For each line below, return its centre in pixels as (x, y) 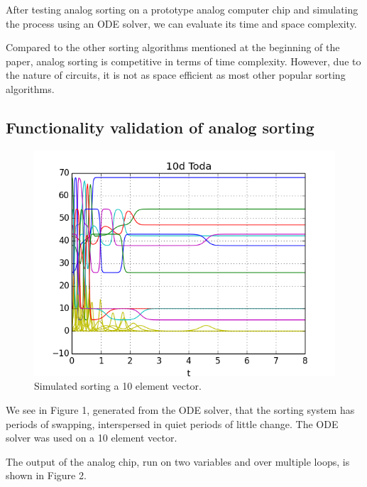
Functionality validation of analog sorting (160, 127)
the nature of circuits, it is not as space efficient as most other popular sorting (176, 75)
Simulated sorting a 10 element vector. (118, 386)
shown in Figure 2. (46, 475)
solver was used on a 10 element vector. (92, 438)
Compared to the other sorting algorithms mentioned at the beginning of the (173, 47)
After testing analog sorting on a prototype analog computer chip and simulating (182, 9)
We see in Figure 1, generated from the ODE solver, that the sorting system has (180, 409)
